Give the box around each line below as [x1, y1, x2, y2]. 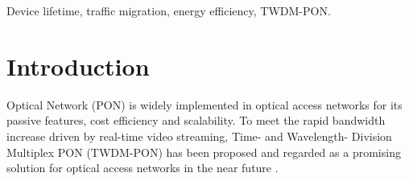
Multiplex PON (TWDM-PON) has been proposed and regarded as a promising [6, 143, 401, 160]
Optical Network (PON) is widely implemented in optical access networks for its [6, 96, 403, 113]
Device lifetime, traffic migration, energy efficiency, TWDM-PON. [6, 2, 331, 19]
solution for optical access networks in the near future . [6, 159, 279, 176]
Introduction [6, 49, 150, 82]
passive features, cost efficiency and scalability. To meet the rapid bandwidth [6, 112, 386, 129]
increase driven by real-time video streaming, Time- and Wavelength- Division [6, 127, 392, 144]
